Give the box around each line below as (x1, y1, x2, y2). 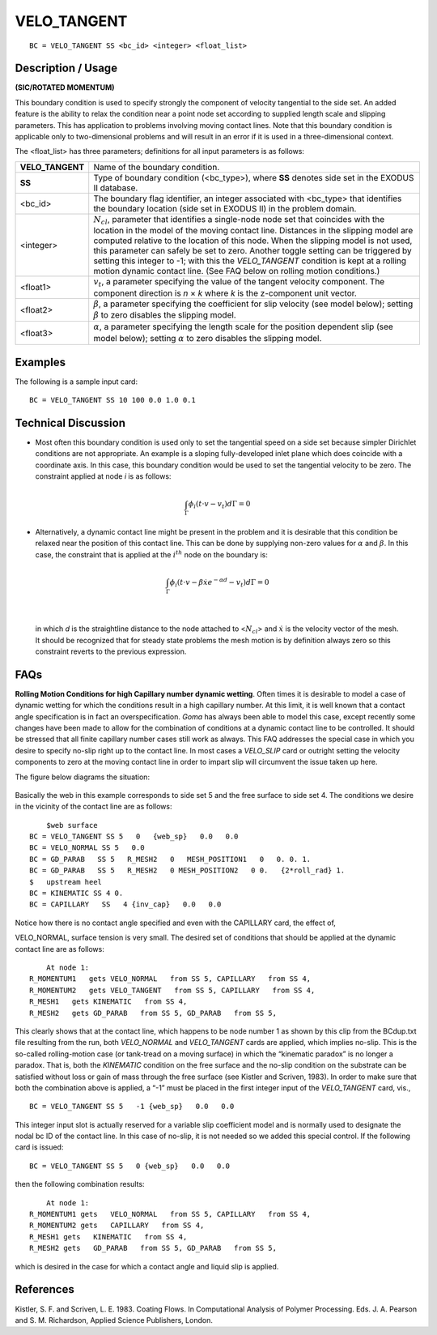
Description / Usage (15, 62, 117, 75)
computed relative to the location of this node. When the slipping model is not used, (93, 235, 413, 246)
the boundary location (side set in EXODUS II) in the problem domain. (93, 203, 357, 214)
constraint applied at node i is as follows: (35, 471, 172, 481)
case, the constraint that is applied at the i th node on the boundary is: (35, 549, 269, 559)
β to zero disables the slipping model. (93, 309, 236, 320)
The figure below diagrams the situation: (15, 772, 150, 782)
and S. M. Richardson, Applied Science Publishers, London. (15, 1315, 214, 1324)
